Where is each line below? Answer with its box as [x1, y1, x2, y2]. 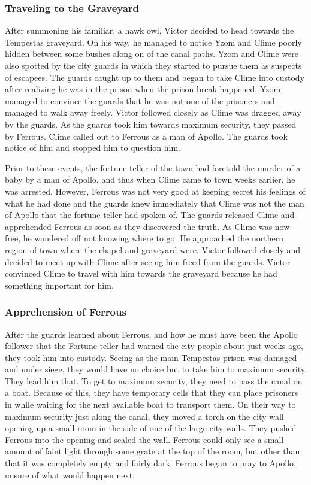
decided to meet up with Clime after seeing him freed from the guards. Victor [5, 255, 291, 268]
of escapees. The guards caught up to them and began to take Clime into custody [5, 71, 305, 83]
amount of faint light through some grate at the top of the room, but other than [5, 445, 300, 457]
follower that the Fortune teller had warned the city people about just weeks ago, [5, 339, 303, 352]
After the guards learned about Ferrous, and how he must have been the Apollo [5, 328, 298, 340]
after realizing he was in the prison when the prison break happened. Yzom [5, 83, 281, 95]
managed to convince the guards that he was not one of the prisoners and [5, 94, 275, 107]
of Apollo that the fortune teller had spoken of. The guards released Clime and [5, 208, 295, 221]
